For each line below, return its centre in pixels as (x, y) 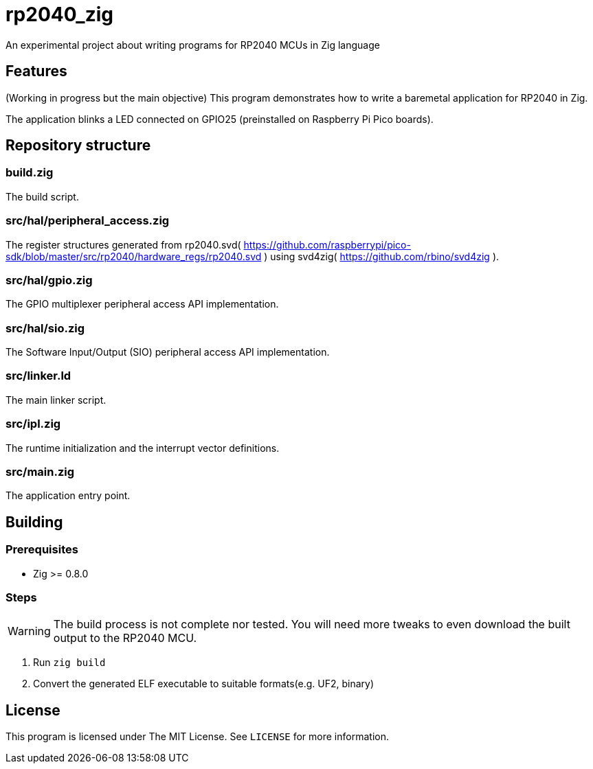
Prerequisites (42, 550)
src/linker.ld (38, 376)
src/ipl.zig (33, 424)
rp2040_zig (59, 14)
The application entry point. (68, 496)
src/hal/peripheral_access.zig (88, 221)
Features (36, 71)
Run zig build (69, 663)
